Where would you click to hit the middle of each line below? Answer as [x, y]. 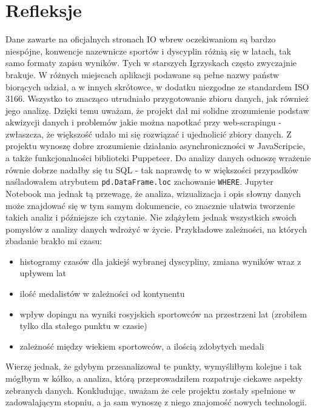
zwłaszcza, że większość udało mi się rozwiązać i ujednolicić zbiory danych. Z [149, 134]
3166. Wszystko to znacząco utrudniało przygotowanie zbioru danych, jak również [157, 98]
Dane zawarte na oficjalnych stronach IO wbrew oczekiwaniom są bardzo [141, 39]
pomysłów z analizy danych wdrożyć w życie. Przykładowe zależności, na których [156, 229]
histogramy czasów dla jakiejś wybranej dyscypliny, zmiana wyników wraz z [160, 261]
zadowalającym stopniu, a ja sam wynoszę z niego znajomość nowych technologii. [156, 402]
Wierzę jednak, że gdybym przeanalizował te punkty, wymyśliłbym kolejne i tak [154, 366]
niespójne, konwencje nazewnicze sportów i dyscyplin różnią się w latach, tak [148, 51]
